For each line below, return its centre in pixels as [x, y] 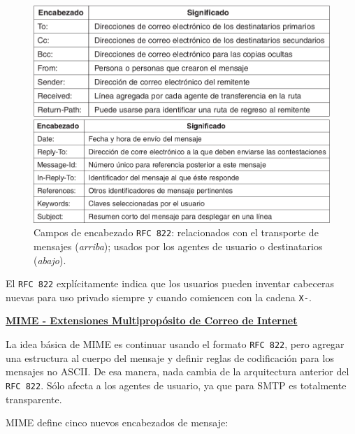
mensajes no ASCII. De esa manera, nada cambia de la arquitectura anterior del [177, 371]
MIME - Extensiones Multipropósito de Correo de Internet [152, 320]
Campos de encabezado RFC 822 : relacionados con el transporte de [176, 232]
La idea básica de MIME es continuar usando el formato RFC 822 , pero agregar [175, 344]
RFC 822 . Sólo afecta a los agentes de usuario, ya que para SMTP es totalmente [176, 385]
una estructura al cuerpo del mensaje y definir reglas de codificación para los [170, 357]
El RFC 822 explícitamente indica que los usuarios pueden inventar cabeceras [170, 283]
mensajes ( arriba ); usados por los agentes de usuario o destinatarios [178, 246]
